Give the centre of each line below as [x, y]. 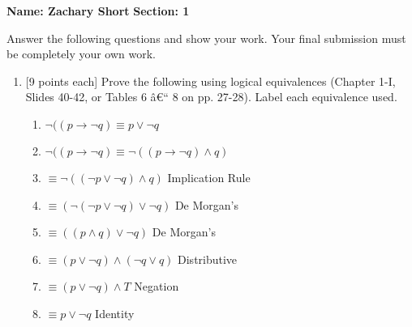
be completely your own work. [82, 54]
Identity [115, 313]
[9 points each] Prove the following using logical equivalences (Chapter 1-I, [210, 81]
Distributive [208, 259]
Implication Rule [209, 177]
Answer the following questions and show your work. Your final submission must [206, 38]
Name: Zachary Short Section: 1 [98, 11]
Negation [157, 286]
